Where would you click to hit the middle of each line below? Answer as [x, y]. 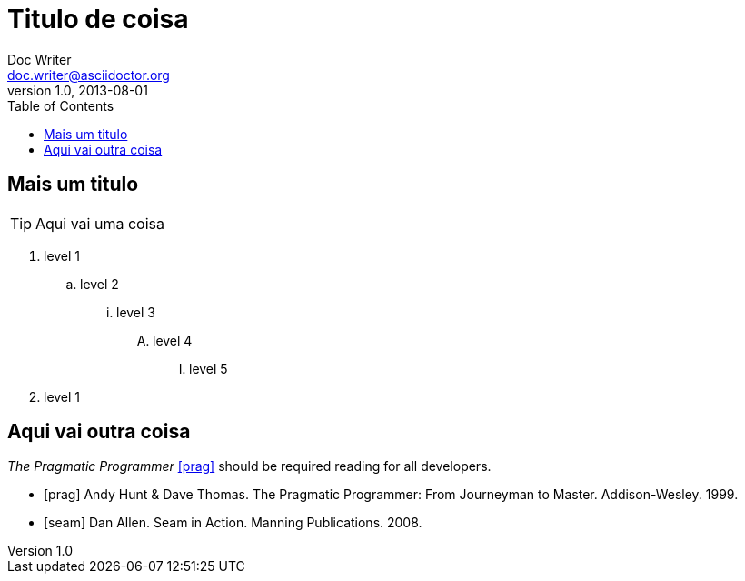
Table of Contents [61, 105]
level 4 [173, 340]
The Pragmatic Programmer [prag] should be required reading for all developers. [249, 466]
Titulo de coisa [98, 19]
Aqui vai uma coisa [100, 223]
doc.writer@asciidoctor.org [89, 75]
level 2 [99, 284]
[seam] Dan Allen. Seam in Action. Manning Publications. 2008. [233, 523]
